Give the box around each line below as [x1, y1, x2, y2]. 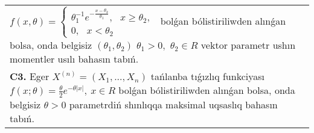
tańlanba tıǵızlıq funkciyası [150, 69, 264, 83]
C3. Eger [10, 69, 50, 83]
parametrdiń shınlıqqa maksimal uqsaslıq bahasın [69, 97, 278, 111]
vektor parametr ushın [200, 38, 296, 52]
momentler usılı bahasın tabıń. [10, 52, 139, 66]
